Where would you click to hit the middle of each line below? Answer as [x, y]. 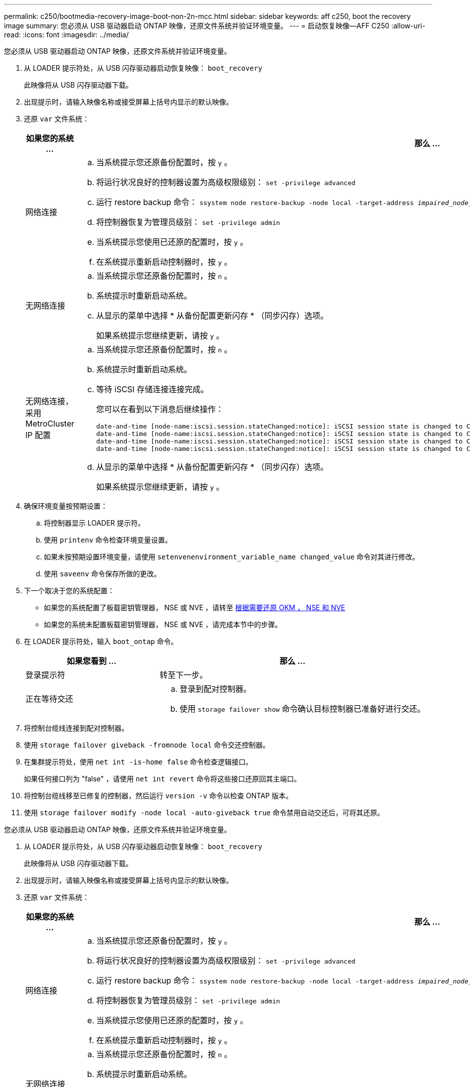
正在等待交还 [50, 699]
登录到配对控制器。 [215, 689]
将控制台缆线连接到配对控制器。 [76, 728]
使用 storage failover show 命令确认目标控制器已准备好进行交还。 [302, 709]
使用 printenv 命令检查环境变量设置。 [108, 540]
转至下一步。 [183, 675]
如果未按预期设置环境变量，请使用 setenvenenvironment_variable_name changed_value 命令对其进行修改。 [232, 557]
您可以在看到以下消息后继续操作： [160, 409]
